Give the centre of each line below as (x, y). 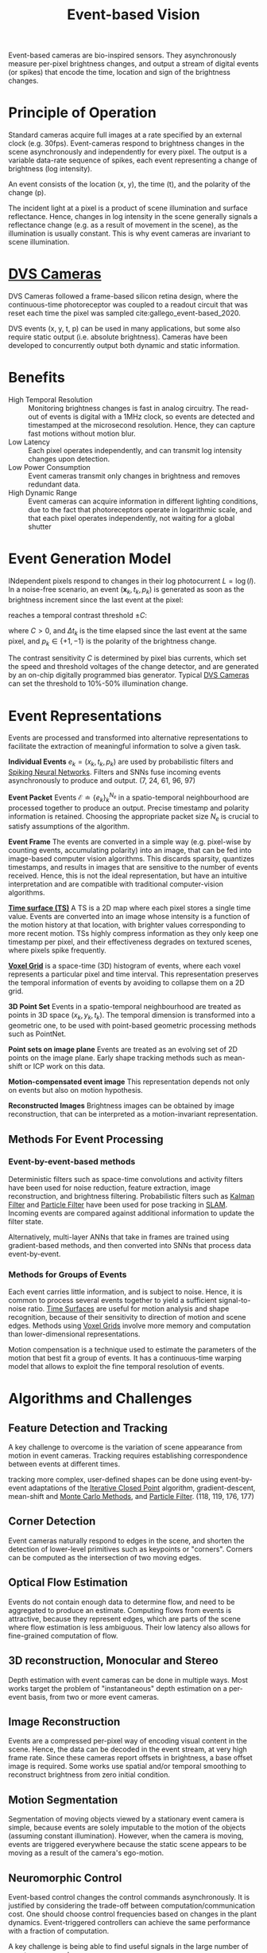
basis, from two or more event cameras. (94, 1697)
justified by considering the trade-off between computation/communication (132, 1905)
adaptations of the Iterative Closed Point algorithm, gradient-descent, (142, 1488)
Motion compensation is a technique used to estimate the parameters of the (132, 1350)
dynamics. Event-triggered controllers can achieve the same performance (129, 1922)
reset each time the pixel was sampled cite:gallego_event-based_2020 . (124, 313)
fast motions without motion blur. (82, 433)
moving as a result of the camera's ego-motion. (86, 1853)
